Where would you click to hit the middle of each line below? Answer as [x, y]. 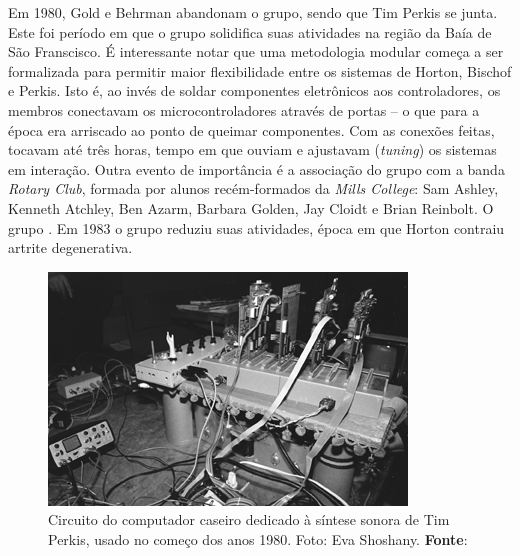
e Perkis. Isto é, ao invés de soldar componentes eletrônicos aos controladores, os [254, 90]
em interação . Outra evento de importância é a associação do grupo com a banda [256, 168]
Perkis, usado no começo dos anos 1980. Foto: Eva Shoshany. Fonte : [258, 538]
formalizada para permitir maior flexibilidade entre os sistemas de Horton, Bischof [260, 70]
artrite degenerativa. [70, 247]
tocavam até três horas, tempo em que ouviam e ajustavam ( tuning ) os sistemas [252, 149]
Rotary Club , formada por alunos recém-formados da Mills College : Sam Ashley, [253, 188]
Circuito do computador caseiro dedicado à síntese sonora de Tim [249, 519]
